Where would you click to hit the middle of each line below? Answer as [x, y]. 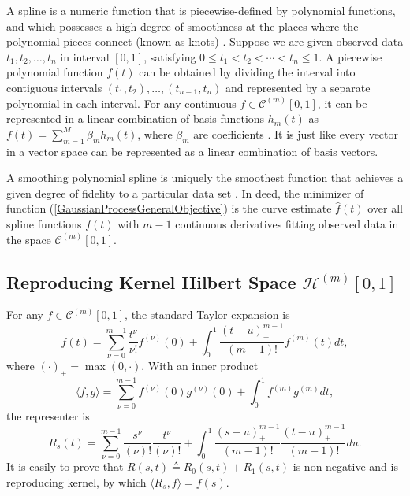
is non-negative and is [345, 466]
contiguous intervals [54, 87]
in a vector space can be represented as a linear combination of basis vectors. [192, 151]
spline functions [44, 223]
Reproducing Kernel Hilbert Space [151, 281]
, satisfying [170, 56]
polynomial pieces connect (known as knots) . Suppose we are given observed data [205, 41]
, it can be [342, 103]
